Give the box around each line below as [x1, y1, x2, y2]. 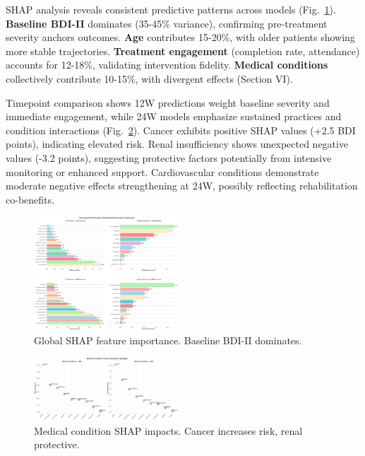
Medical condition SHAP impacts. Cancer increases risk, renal [34, 423, 303, 438]
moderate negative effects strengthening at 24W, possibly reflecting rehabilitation [6, 178, 358, 193]
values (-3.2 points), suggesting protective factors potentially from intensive [6, 150, 332, 165]
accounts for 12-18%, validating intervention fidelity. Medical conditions [6, 57, 328, 72]
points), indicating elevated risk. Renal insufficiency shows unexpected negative [6, 136, 349, 151]
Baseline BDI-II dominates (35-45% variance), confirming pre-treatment [6, 16, 328, 30]
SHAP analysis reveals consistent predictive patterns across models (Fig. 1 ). [6, 2, 336, 16]
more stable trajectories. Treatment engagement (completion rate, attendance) [6, 43, 360, 58]
